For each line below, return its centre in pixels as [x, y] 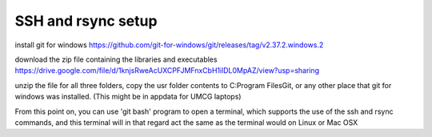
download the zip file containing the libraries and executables [116, 59]
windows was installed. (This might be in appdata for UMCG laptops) [128, 97]
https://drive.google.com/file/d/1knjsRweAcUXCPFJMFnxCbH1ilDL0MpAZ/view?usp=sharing [167, 71]
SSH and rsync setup [86, 21]
